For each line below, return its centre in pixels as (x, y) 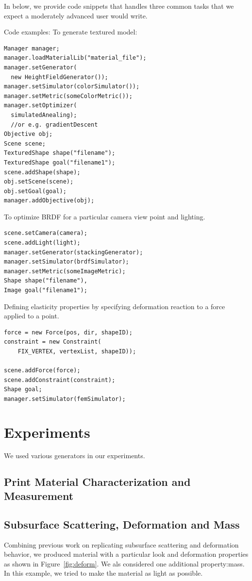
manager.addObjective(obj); (49, 201)
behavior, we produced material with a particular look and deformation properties (126, 554)
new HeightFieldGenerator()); (59, 77)
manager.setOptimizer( (41, 106)
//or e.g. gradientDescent (54, 124)
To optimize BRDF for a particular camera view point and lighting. (105, 216)
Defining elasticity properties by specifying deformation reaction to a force (115, 306)
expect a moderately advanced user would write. (76, 15)
